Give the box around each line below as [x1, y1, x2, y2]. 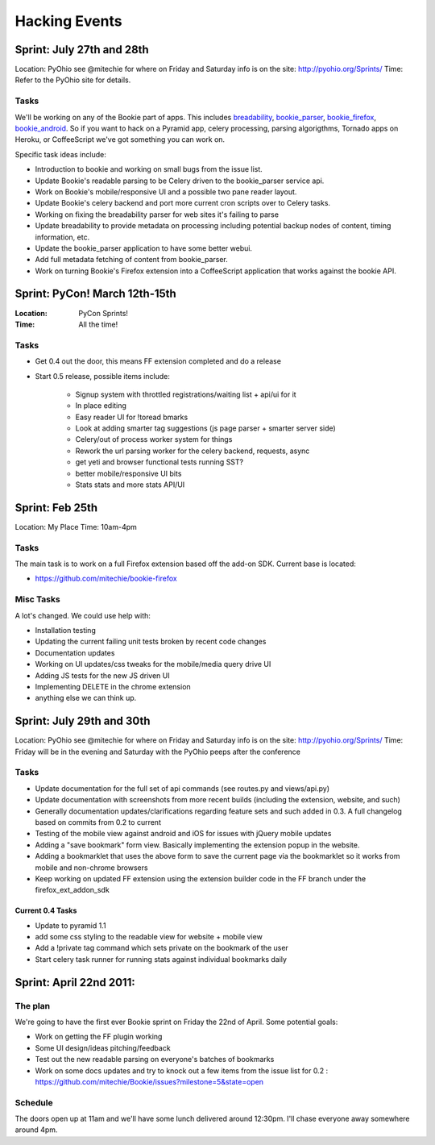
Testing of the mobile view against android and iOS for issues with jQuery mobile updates [35, 829, 332, 839]
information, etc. [35, 232, 90, 242]
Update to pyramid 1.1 [35, 920, 106, 931]
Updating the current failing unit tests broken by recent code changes [35, 637, 267, 647]
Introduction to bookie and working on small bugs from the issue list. [35, 164, 263, 174]
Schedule [14, 1097, 53, 1108]
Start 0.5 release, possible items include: [35, 371, 171, 381]
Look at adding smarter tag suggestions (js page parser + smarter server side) [75, 423, 336, 433]
